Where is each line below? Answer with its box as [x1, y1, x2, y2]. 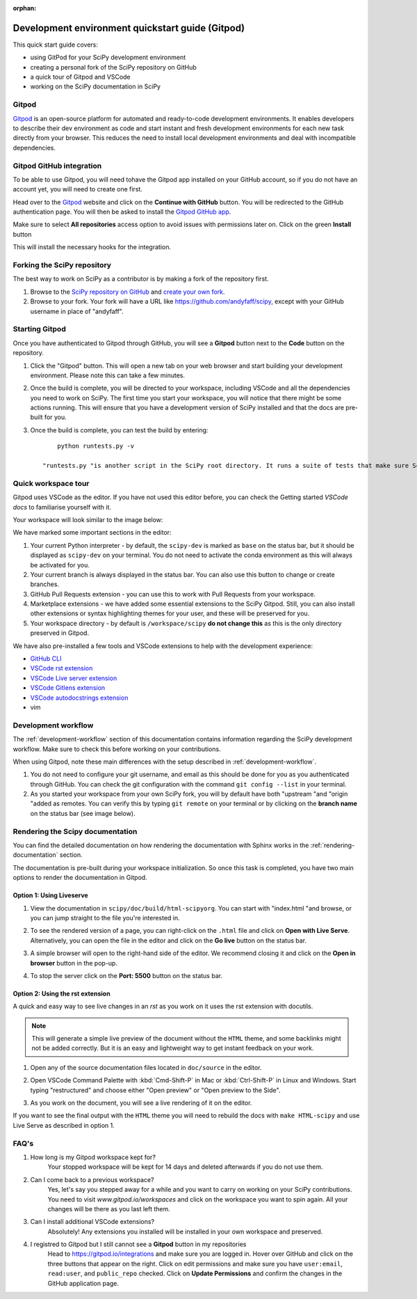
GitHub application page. [47, 1279, 120, 1287]
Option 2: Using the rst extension [13, 989, 111, 998]
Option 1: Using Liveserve [13, 891, 88, 899]
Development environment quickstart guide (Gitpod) [13, 22, 245, 34]
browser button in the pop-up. [30, 959, 118, 967]
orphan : [13, 4, 37, 12]
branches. [30, 580, 59, 588]
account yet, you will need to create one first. [13, 185, 142, 194]
